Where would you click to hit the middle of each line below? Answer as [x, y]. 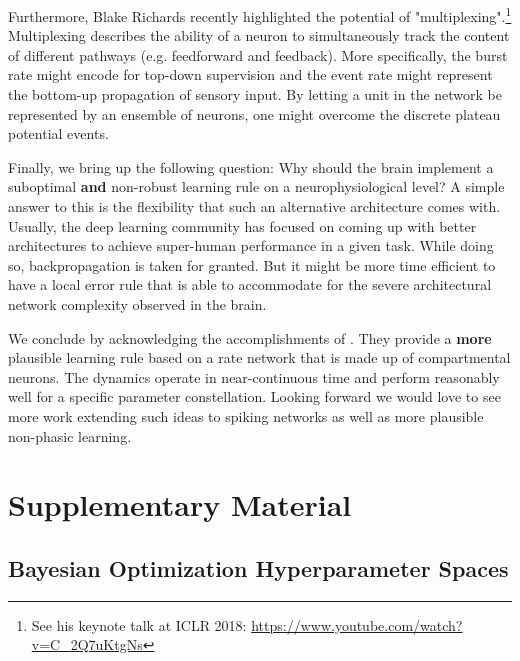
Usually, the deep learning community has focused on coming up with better [242, 225]
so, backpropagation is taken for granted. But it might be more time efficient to [252, 264]
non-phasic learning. [70, 435]
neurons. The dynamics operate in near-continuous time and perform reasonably [254, 376]
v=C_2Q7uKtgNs [87, 644]
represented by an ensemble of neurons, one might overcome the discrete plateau [254, 113]
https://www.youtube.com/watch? [357, 624]
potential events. [58, 133]
